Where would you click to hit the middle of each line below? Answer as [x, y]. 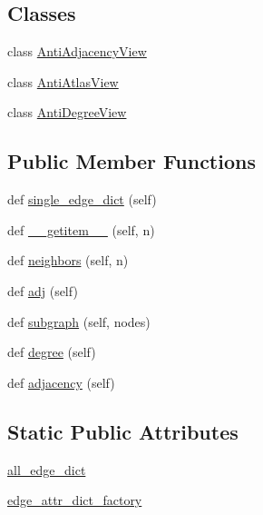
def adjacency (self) [61, 382]
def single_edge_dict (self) [82, 199]
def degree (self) [52, 352]
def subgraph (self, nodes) [79, 321]
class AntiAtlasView [63, 81]
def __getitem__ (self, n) [81, 229]
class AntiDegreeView [67, 112]
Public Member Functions [131, 161]
